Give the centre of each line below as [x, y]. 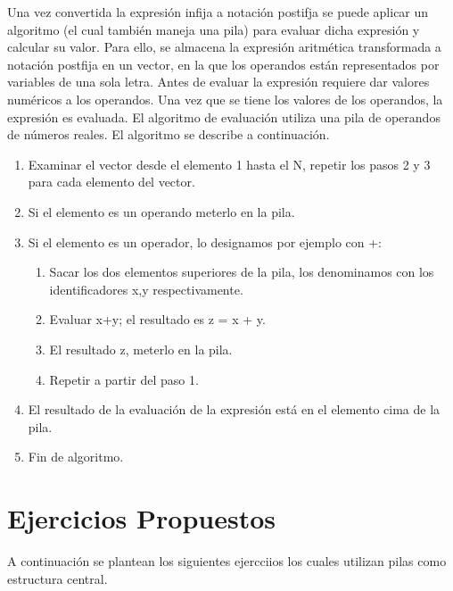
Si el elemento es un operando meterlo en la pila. [161, 211]
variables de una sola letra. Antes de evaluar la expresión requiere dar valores [218, 82]
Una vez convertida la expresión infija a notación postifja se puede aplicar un [218, 12]
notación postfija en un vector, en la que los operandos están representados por [223, 64]
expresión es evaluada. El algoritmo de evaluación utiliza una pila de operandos [224, 117]
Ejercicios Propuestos [142, 518]
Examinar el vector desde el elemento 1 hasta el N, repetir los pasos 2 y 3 [229, 164]
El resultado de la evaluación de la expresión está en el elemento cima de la [234, 409]
